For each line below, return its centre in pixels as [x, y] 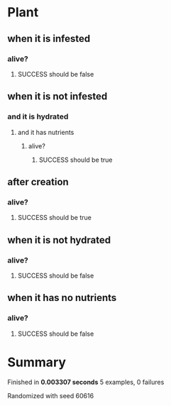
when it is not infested [57, 97]
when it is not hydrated [59, 240]
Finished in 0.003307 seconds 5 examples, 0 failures [86, 382]
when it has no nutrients [62, 298]
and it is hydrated [38, 116]
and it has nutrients [46, 132]
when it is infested [49, 39]
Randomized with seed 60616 [51, 395]
